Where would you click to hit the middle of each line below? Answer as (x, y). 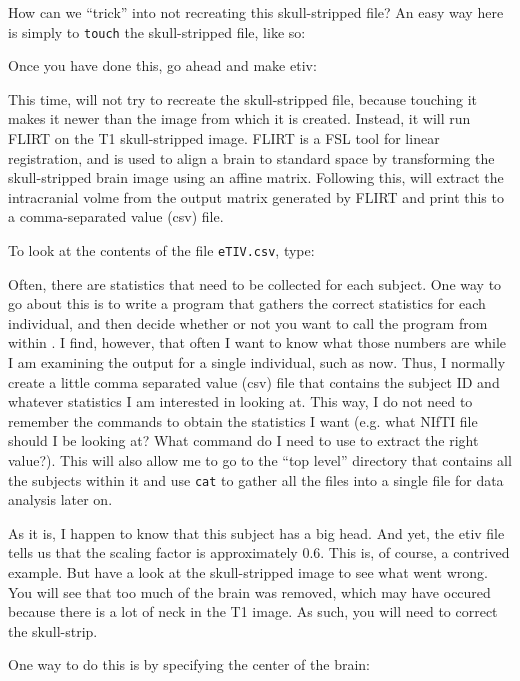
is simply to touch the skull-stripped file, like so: (157, 31)
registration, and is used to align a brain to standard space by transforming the (251, 157)
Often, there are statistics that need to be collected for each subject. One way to (255, 283)
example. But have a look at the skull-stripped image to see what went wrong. (248, 572)
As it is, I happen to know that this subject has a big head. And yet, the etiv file (256, 532)
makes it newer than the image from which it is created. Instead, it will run (239, 118)
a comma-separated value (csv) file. (116, 216)
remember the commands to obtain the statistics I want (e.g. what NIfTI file (243, 420)
